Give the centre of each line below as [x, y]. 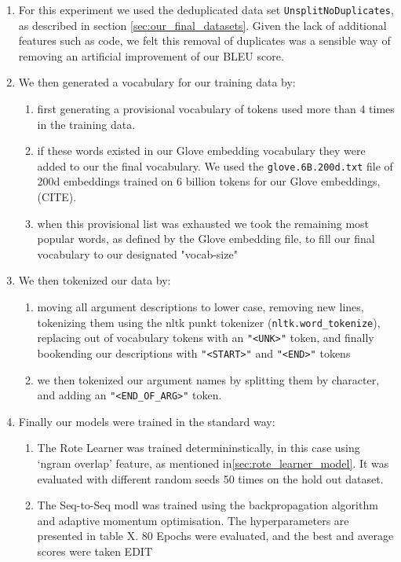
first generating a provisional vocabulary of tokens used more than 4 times [216, 109]
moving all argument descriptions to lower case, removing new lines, [200, 307]
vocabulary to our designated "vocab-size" [137, 253]
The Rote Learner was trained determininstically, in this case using [199, 448]
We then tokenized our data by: [95, 280]
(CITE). [57, 197]
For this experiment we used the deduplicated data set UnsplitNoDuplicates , [206, 9]
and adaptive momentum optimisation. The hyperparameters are [193, 520]
